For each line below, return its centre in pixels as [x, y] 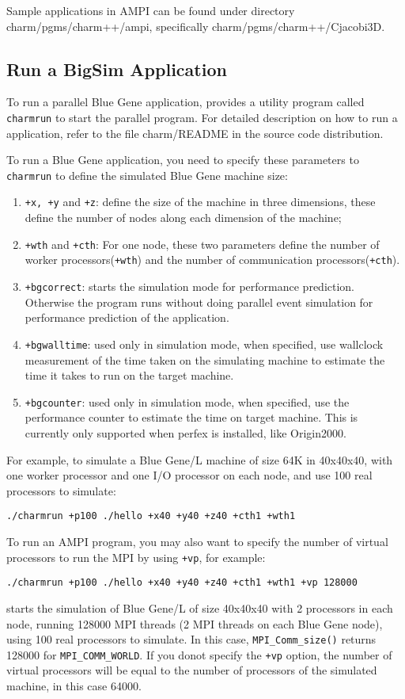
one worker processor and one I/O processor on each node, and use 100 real [189, 475]
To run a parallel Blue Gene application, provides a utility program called [185, 102]
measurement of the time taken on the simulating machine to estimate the [205, 359]
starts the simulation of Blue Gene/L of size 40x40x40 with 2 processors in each [200, 607]
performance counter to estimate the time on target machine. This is [191, 417]
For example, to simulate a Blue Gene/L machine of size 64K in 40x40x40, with [200, 459]
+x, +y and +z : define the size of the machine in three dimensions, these [200, 202]
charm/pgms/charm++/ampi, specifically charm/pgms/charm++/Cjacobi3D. [196, 26]
